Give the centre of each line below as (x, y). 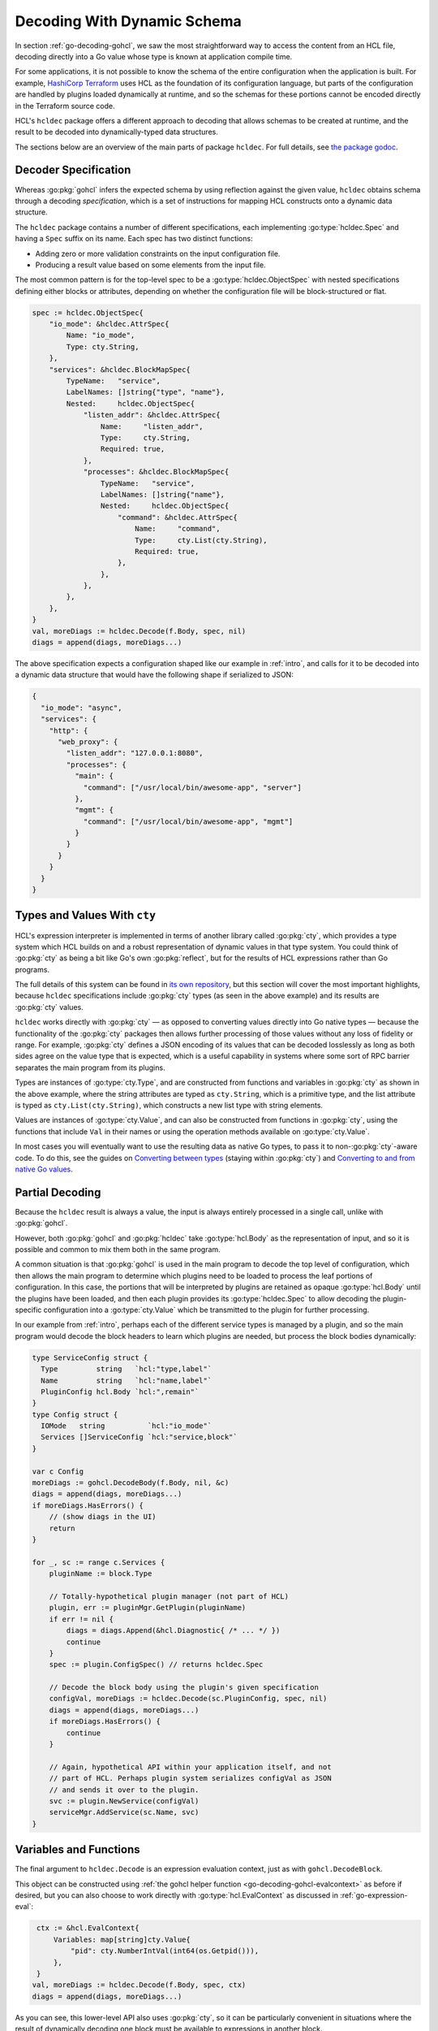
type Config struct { (75, 1414)
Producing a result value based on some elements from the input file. (151, 265)
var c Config (58, 1471)
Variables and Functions (78, 1849)
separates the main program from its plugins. (90, 1067)
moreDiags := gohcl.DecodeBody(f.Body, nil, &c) (131, 1483)
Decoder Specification (73, 170)
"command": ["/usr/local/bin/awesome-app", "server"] (192, 787)
